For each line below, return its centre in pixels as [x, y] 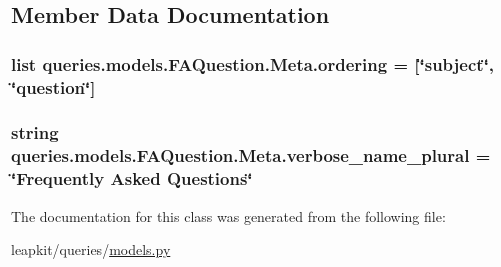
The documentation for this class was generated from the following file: [228, 215]
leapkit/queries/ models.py [91, 249]
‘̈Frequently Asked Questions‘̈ [132, 178]
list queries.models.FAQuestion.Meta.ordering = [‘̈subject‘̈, [253, 63]
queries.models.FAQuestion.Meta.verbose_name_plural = [251, 155]
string [35, 132]
